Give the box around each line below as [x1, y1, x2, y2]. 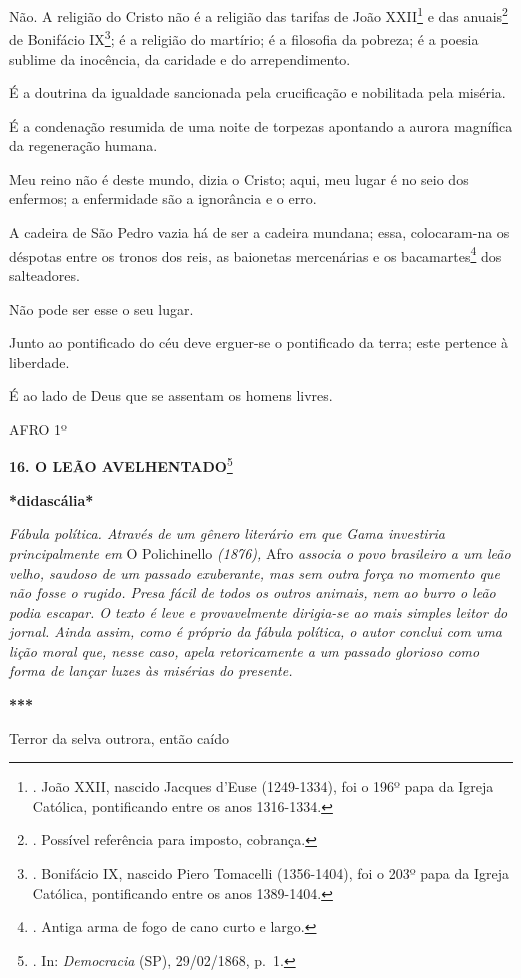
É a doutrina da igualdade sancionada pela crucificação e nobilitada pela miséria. [9, 82, 506, 103]
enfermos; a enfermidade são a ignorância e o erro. [9, 188, 317, 209]
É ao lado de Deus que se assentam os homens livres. [9, 385, 333, 406]
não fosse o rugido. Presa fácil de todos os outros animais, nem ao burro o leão [9, 582, 496, 603]
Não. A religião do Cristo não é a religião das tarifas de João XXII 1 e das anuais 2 [9, 3, 508, 26]
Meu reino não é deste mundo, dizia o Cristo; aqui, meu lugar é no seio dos [9, 168, 469, 189]
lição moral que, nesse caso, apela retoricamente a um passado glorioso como [9, 640, 480, 661]
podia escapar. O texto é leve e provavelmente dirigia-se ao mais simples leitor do [9, 601, 508, 622]
